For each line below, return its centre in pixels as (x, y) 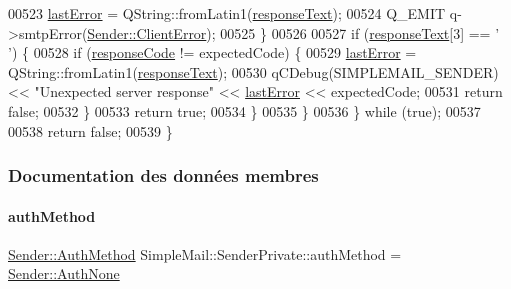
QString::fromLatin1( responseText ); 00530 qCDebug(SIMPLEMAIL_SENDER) (253, 71)
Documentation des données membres (163, 175)
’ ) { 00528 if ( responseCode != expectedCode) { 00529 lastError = (212, 52)
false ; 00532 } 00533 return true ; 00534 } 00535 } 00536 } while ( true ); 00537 (244, 110)
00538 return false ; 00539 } (90, 130)
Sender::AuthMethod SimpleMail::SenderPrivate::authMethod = (205, 253)
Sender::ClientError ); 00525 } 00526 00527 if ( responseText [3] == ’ (293, 32)
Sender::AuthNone (64, 273)
